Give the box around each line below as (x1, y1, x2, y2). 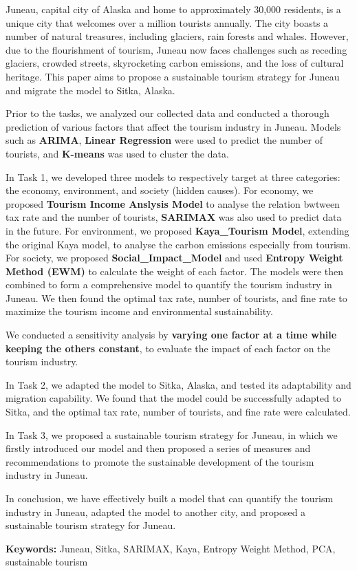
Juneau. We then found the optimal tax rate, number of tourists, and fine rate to (6, 290, 347, 305)
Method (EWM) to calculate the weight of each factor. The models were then (6, 263, 344, 278)
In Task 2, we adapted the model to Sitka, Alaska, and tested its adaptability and (6, 377, 351, 391)
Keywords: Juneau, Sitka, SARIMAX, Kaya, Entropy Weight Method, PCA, (6, 541, 336, 555)
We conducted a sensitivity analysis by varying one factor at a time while (6, 327, 337, 342)
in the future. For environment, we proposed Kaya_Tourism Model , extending (6, 223, 349, 237)
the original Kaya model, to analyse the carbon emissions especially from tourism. (6, 237, 351, 251)
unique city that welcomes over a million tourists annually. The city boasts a (6, 15, 329, 30)
